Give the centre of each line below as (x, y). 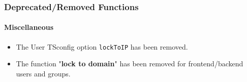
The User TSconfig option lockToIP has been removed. (102, 46)
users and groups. (43, 73)
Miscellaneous (29, 27)
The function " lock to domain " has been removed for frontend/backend (130, 64)
